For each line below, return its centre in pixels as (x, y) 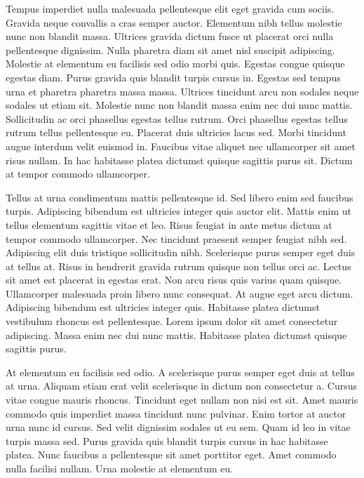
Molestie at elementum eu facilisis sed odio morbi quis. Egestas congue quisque (175, 64)
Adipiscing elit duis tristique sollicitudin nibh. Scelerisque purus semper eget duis (181, 252)
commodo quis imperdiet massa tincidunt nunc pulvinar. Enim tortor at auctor (176, 413)
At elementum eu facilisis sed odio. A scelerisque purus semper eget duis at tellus (180, 372)
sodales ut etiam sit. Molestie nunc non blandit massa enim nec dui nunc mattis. (179, 105)
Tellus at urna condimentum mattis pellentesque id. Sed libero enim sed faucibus (180, 197)
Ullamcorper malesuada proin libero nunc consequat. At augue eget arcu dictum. (180, 293)
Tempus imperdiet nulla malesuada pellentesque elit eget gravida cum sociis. (170, 8)
